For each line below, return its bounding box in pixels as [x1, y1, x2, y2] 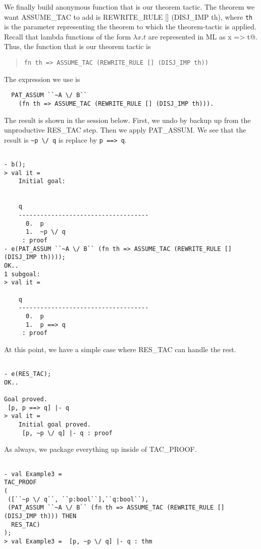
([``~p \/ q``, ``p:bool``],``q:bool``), [8, 495, 149, 503]
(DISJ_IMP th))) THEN [4, 512, 77, 520]
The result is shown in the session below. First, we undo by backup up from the [4, 114, 251, 125]
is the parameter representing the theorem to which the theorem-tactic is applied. [4, 21, 256, 32]
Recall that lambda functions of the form [4, 31, 131, 41]
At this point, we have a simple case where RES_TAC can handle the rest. [4, 344, 236, 354]
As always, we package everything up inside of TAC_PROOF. [4, 444, 197, 454]
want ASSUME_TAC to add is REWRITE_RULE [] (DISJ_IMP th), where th [4, 11, 253, 22]
